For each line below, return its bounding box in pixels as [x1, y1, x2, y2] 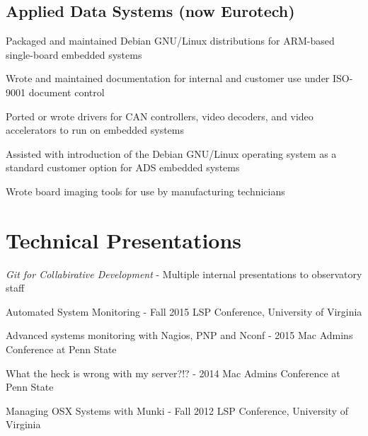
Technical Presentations [6, 225, 242, 254]
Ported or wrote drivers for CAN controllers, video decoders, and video [6, 108, 314, 123]
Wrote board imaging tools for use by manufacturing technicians [6, 183, 285, 198]
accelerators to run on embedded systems [6, 122, 184, 137]
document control [28, 84, 105, 99]
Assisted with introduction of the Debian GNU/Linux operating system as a [6, 146, 337, 161]
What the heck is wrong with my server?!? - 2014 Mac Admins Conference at [6, 365, 340, 380]
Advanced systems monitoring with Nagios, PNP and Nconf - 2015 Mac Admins [6, 328, 353, 343]
